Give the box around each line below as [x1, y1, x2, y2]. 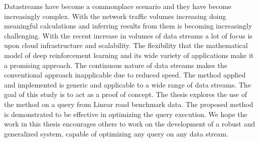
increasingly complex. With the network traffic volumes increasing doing [4, 10, 226, 21]
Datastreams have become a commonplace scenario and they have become [4, 1, 232, 11]
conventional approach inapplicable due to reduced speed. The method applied [4, 69, 246, 80]
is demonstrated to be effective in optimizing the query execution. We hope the [4, 108, 247, 119]
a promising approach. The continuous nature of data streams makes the [4, 59, 227, 70]
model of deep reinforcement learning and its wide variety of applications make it [4, 49, 254, 60]
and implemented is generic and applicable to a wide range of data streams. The [4, 79, 251, 89]
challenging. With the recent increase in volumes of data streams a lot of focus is [4, 30, 252, 40]
